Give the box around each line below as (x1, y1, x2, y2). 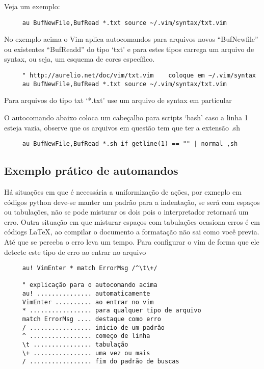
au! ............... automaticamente (22, 290, 150, 298)
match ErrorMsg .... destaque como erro (22, 315, 161, 323)
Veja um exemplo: (4, 1, 60, 11)
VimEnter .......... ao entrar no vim (22, 298, 154, 306)
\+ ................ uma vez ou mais (22, 349, 150, 357)
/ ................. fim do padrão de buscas (22, 358, 179, 365)
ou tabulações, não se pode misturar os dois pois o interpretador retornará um (4, 206, 249, 217)
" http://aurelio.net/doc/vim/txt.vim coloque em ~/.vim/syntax (22, 72, 256, 80)
